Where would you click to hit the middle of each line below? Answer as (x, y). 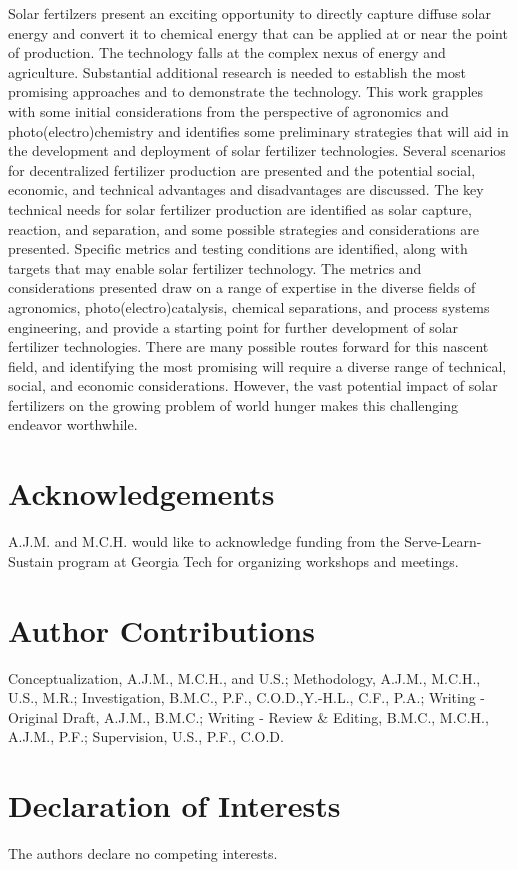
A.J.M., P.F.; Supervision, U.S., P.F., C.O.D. (146, 736)
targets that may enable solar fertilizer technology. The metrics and (215, 267)
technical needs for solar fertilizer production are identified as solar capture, (240, 208)
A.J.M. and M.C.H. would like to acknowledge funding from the (204, 541)
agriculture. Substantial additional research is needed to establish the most (237, 71)
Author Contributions (161, 629)
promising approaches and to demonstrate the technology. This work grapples (246, 91)
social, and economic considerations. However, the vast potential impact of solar (253, 385)
